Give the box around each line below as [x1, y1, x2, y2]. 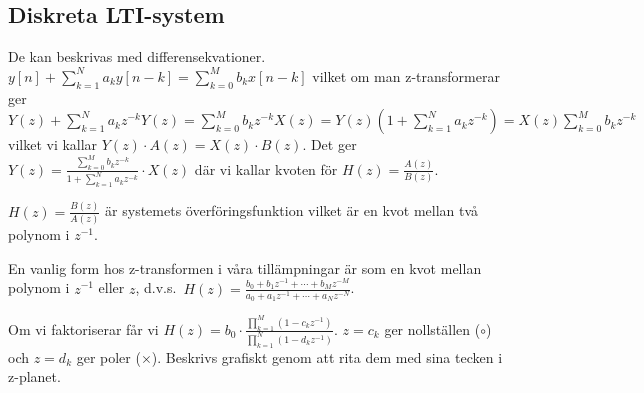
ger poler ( [76, 346, 141, 367]
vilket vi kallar [8, 134, 98, 155]
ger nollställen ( [384, 318, 481, 339]
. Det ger [302, 134, 357, 155]
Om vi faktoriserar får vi [8, 318, 159, 339]
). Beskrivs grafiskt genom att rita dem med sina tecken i [151, 346, 503, 367]
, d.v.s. [135, 277, 177, 298]
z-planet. [8, 366, 61, 387]
